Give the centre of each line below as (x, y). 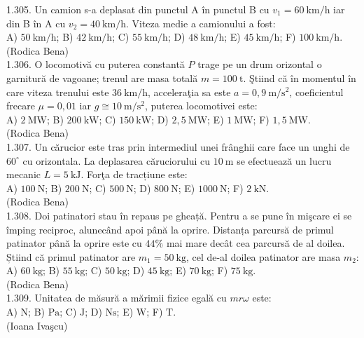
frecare (21, 106)
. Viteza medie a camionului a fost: (201, 23)
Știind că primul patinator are (71, 256)
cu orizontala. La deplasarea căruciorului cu (117, 160)
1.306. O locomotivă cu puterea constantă (96, 64)
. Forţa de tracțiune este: (134, 174)
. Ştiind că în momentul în (300, 77)
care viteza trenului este (58, 92)
